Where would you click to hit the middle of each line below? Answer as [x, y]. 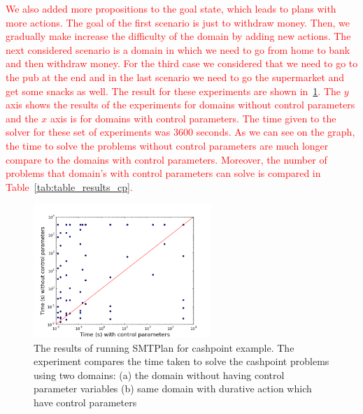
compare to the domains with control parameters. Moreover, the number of [166, 159]
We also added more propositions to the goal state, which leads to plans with [171, 8]
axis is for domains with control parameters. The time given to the [193, 118]
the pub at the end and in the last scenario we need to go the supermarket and [175, 77]
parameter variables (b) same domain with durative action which [173, 388]
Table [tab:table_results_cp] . [69, 186]
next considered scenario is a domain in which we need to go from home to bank [178, 49]
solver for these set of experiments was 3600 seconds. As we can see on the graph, [180, 132]
